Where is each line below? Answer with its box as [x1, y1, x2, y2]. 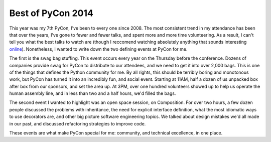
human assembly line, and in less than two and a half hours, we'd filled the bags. [9, 90, 176, 96]
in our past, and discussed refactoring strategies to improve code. [9, 120, 146, 126]
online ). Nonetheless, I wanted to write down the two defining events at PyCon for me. [9, 46, 188, 52]
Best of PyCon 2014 [9, 8, 94, 19]
